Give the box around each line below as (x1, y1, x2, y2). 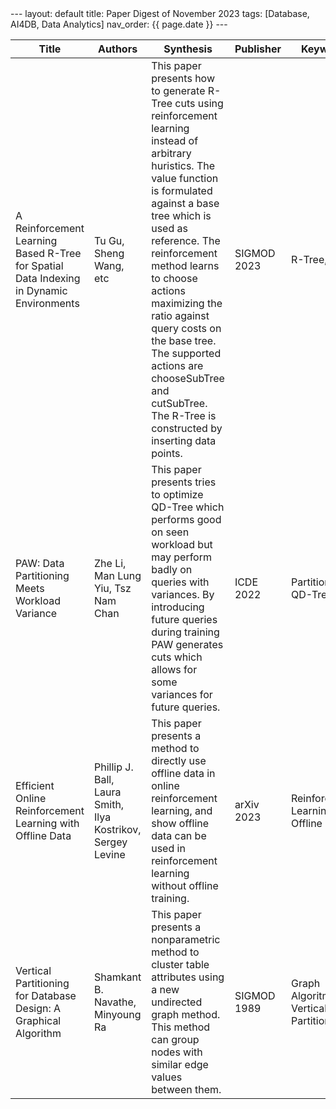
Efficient (15, 779, 55, 792)
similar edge (151, 1058, 209, 1071)
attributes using (151, 970, 225, 984)
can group (151, 1033, 200, 1046)
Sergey (94, 835, 128, 849)
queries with (151, 575, 210, 589)
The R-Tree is (151, 409, 217, 422)
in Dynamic (15, 284, 68, 297)
